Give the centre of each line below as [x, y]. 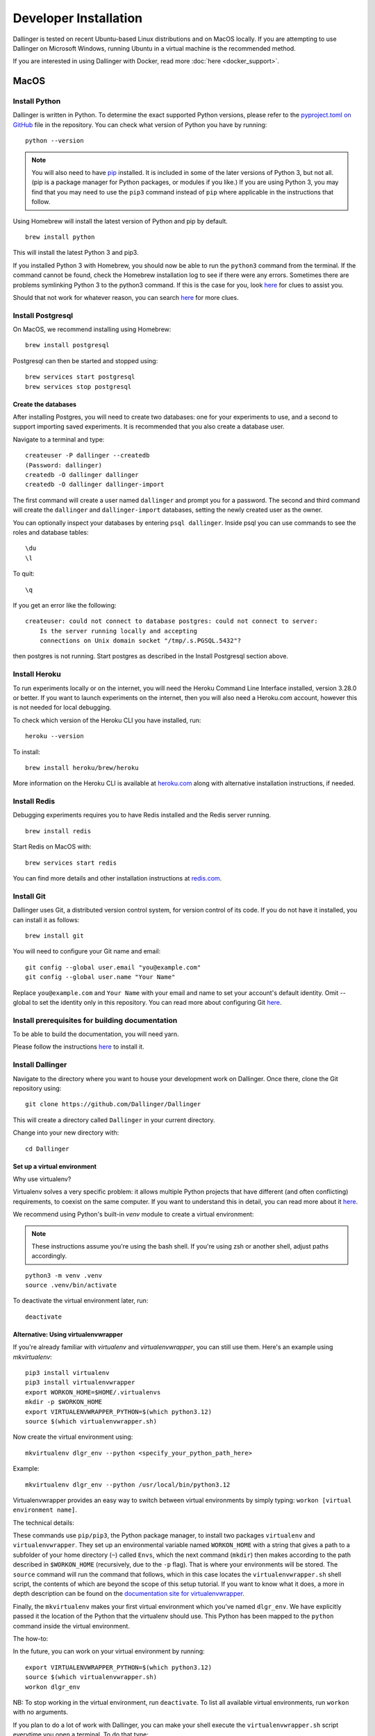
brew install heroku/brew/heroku [82, 768]
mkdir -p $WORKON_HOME [64, 1402]
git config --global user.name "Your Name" [100, 977]
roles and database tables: [51, 532]
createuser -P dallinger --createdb [87, 456]
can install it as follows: [46, 919]
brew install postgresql [67, 345]
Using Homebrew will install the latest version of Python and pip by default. [120, 221]
